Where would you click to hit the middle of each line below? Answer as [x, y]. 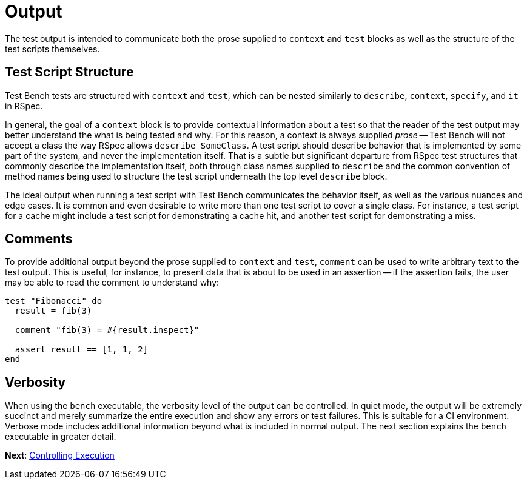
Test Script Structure [69, 72]
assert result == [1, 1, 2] [82, 350]
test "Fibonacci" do [54, 301]
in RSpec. [24, 106]
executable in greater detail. [61, 437]
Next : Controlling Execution [60, 455]
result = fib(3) [53, 311]
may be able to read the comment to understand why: [112, 283]
